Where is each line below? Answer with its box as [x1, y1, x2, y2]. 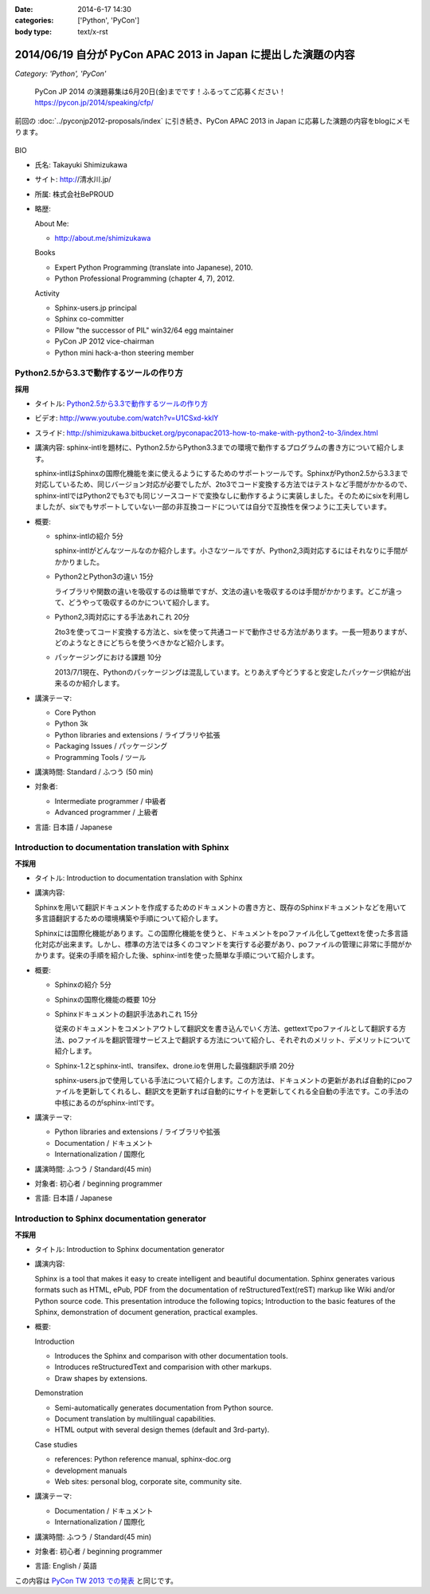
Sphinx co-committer [54, 314, 124, 324]
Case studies [34, 1439, 78, 1449]
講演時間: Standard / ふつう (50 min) [34, 766, 154, 777]
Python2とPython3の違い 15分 [54, 572, 154, 581]
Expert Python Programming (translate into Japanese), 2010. [54, 262, 253, 272]
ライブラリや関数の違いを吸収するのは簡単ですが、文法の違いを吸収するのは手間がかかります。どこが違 [54, 586, 396, 596]
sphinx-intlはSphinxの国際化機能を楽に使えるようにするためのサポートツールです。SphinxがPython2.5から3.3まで [34, 468, 408, 478]
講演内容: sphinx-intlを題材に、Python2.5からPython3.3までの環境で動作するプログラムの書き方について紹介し [34, 443, 398, 452]
